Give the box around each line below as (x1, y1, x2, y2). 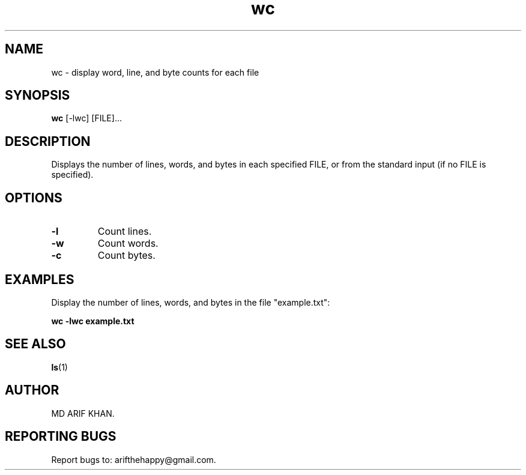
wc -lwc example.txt (51, 315, 135, 326)
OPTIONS (5, 190, 62, 205)
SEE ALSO (5, 336, 66, 352)
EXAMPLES (5, 271, 74, 287)
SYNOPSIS (5, 88, 70, 103)
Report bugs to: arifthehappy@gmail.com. (51, 454, 216, 465)
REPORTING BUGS (5, 429, 116, 444)
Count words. (97, 237, 159, 250)
